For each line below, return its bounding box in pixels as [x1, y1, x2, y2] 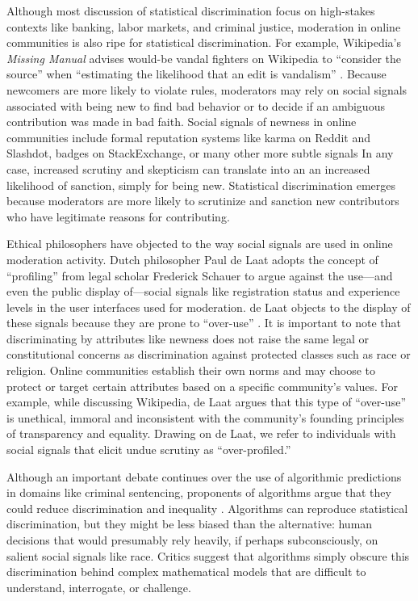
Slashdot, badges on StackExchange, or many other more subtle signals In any [6, 145, 394, 162]
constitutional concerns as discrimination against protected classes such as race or [6, 346, 411, 363]
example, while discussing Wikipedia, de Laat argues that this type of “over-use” [6, 393, 406, 410]
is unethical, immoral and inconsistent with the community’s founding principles [6, 409, 404, 426]
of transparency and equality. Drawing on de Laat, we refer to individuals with [6, 425, 396, 442]
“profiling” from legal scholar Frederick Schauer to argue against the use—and [6, 267, 393, 284]
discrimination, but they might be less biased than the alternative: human [6, 515, 373, 532]
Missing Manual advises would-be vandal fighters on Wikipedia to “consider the [6, 49, 401, 66]
